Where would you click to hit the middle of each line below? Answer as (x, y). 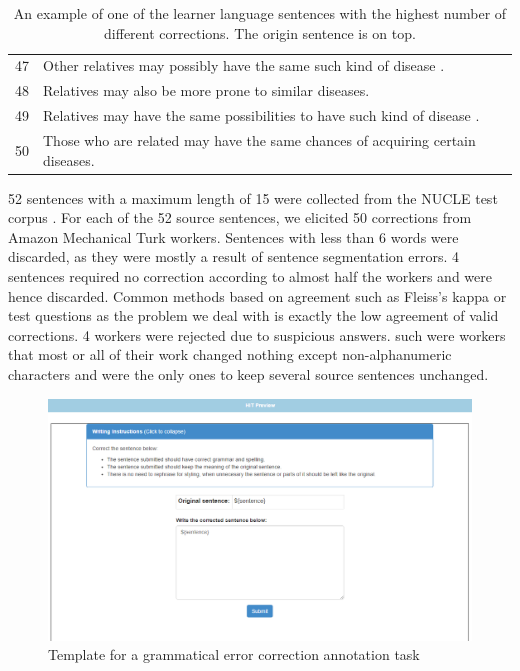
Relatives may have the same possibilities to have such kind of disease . (261, 115)
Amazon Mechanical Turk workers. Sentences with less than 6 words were (233, 236)
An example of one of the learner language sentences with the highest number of (260, 13)
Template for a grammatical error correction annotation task (234, 654)
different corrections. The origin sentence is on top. (260, 32)
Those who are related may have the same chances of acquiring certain (259, 139)
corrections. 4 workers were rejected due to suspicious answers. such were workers (257, 334)
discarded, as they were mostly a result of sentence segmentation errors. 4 (234, 256)
